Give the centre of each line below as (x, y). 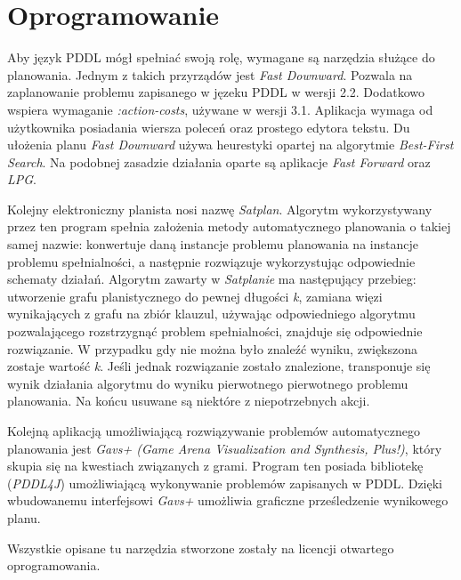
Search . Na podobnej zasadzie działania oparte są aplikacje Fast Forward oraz (219, 161)
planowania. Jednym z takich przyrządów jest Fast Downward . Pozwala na (210, 74)
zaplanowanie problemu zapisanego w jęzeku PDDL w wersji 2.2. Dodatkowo (216, 92)
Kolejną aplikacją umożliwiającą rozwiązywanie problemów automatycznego (214, 431)
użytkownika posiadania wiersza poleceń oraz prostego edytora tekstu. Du (209, 127)
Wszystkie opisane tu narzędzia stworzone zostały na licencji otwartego (201, 548)
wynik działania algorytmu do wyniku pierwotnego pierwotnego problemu (208, 383)
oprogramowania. (54, 565)
